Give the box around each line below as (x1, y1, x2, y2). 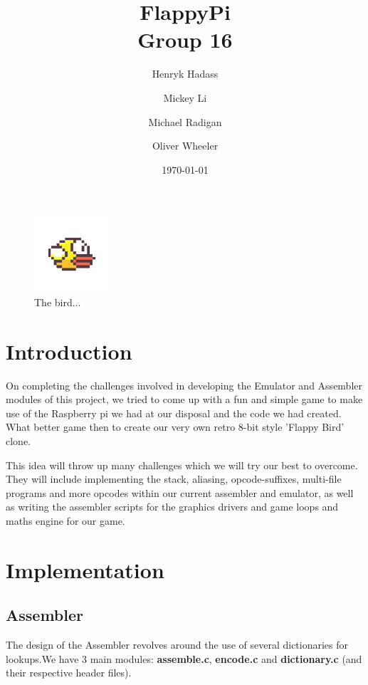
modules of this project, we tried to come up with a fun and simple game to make (6, 392, 363, 407)
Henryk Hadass (152, 66, 219, 81)
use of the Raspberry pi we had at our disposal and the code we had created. (6, 405, 342, 420)
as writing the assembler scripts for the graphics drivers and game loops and (6, 499, 339, 514)
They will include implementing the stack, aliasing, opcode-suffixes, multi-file (6, 471, 342, 486)
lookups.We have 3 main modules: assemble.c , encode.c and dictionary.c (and (6, 651, 362, 666)
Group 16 (137, 25, 233, 54)
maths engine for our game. (6, 513, 125, 528)
